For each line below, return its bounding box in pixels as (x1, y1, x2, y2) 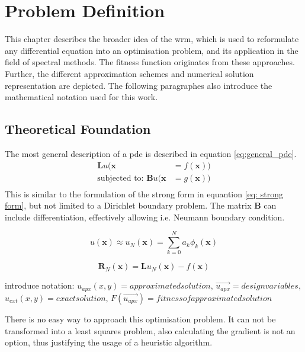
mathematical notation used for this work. (5, 91, 158, 103)
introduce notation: (5, 279, 75, 292)
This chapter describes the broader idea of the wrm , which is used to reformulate (5, 33, 299, 45)
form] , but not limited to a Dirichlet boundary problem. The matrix (5, 199, 252, 212)
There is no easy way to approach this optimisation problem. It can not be (5, 312, 276, 325)
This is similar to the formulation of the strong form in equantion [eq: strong (5, 187, 284, 200)
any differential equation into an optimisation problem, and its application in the (5, 44, 298, 56)
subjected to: (97, 174, 144, 183)
